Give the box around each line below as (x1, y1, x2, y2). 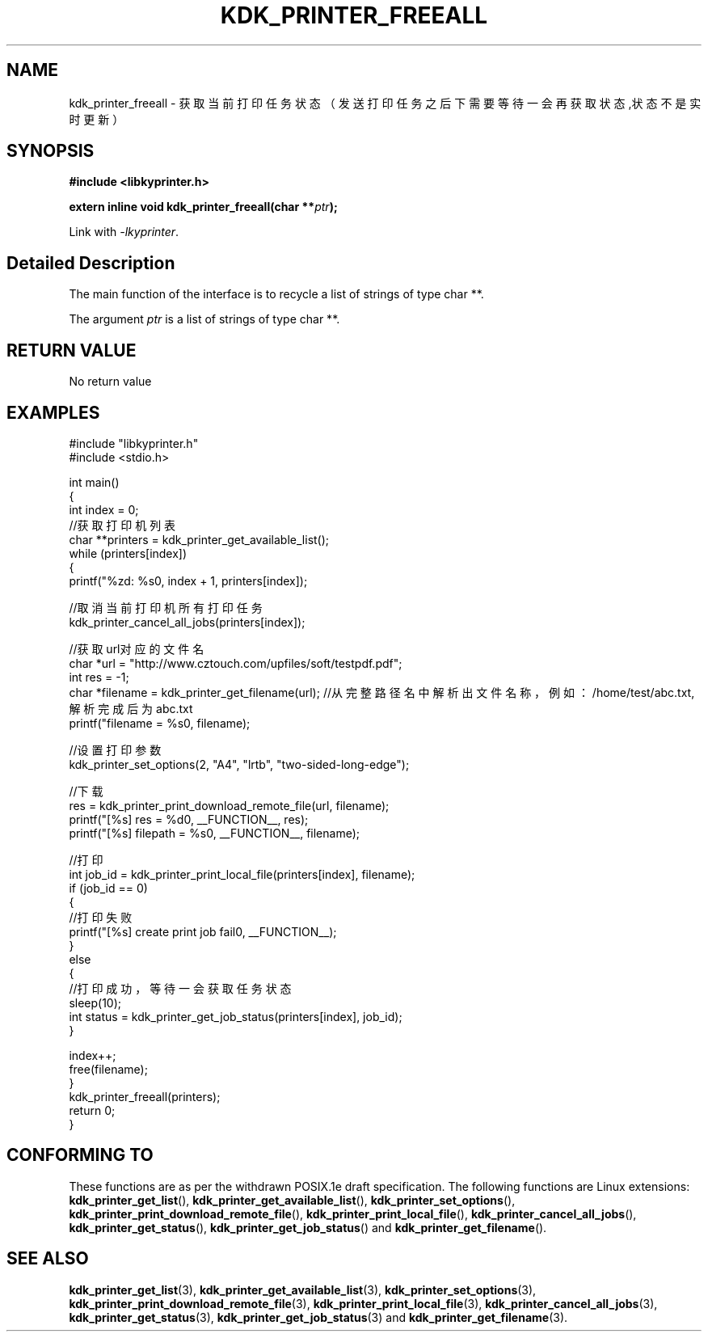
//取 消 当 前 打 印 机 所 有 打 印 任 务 (69, 600, 263, 614)
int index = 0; (69, 502, 139, 517)
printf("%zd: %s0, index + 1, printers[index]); (69, 573, 308, 588)
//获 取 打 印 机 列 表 (69, 517, 176, 532)
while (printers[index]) (69, 546, 188, 560)
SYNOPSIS (6, 141, 95, 162)
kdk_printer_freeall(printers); (69, 1089, 221, 1104)
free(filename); (69, 1062, 148, 1076)
